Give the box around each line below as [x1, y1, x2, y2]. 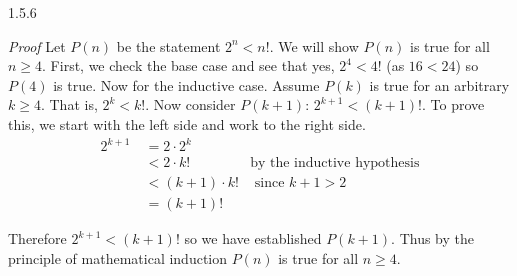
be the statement [116, 35, 221, 56]
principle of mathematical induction [8, 247, 228, 268]
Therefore [8, 228, 67, 249]
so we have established [184, 228, 322, 249]
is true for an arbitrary [369, 74, 510, 95]
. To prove [422, 94, 485, 115]
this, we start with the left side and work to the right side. [8, 113, 366, 134]
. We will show [269, 35, 359, 56]
